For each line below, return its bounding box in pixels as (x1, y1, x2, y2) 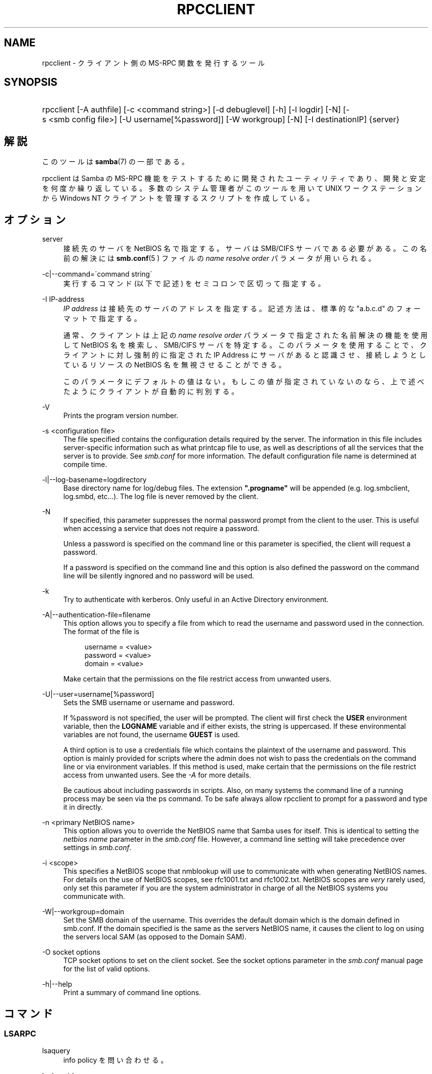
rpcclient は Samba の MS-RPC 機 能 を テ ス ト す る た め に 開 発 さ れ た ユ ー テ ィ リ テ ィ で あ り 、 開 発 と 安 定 (42, 174, 426, 183)
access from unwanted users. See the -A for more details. (63, 771, 252, 780)
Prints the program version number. (63, 411, 179, 420)
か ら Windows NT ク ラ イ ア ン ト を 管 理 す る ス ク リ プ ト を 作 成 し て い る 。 (42, 194, 314, 203)
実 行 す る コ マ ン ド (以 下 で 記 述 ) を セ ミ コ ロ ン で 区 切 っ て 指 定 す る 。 (63, 279, 325, 288)
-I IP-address (42, 295, 85, 304)
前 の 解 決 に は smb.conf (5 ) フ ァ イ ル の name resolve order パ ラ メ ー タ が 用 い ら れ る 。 (63, 254, 376, 263)
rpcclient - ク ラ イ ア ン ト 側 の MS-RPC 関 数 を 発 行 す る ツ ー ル (42, 58, 265, 67)
